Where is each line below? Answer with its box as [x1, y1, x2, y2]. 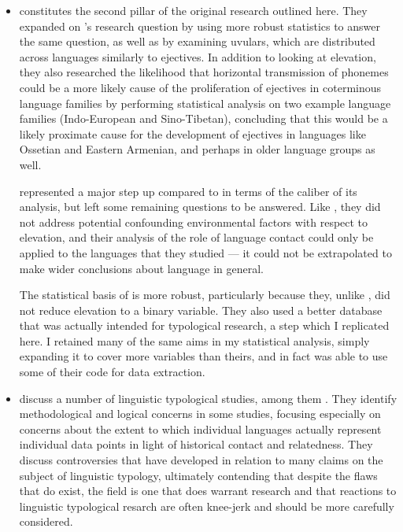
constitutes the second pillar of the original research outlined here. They [19, 2, 368, 18]
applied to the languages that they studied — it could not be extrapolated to [19, 244, 392, 260]
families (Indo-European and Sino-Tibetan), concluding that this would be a [19, 110, 388, 127]
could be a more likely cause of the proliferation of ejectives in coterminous [19, 79, 382, 95]
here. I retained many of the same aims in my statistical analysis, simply [19, 332, 370, 349]
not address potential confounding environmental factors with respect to [19, 213, 368, 230]
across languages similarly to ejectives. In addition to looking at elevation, [19, 48, 376, 65]
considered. [19, 513, 73, 530]
